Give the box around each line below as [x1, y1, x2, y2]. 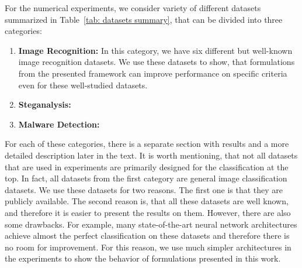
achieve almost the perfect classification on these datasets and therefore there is [5, 229, 290, 242]
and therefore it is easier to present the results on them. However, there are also [5, 206, 291, 218]
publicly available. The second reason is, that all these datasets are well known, [5, 195, 289, 207]
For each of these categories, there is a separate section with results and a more [5, 138, 289, 150]
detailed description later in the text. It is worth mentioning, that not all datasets [5, 149, 298, 161]
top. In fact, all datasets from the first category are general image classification [5, 172, 287, 184]
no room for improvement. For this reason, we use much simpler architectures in [5, 240, 291, 253]
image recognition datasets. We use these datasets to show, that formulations [18, 56, 295, 68]
